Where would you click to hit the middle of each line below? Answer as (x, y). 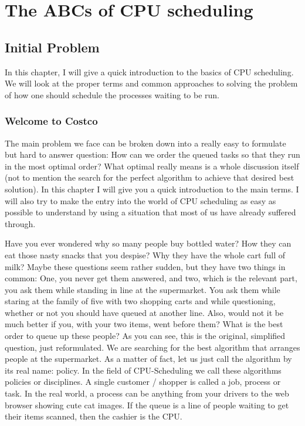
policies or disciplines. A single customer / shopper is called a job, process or (143, 382)
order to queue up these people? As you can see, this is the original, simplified (145, 336)
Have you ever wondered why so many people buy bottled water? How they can (148, 243)
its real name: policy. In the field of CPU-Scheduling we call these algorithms (143, 370)
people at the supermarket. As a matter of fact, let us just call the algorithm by (148, 359)
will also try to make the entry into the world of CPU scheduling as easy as (140, 200)
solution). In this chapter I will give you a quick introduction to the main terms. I (152, 189)
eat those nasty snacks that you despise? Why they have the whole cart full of (145, 254)
